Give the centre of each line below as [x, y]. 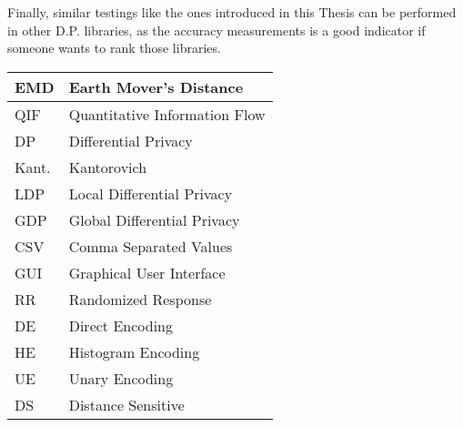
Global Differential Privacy [154, 219]
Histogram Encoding [134, 351]
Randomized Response [140, 299]
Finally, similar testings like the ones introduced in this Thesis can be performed [232, 12]
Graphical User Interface [147, 272]
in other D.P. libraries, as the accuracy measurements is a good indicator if [216, 30]
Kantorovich [108, 167]
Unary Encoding [121, 378]
